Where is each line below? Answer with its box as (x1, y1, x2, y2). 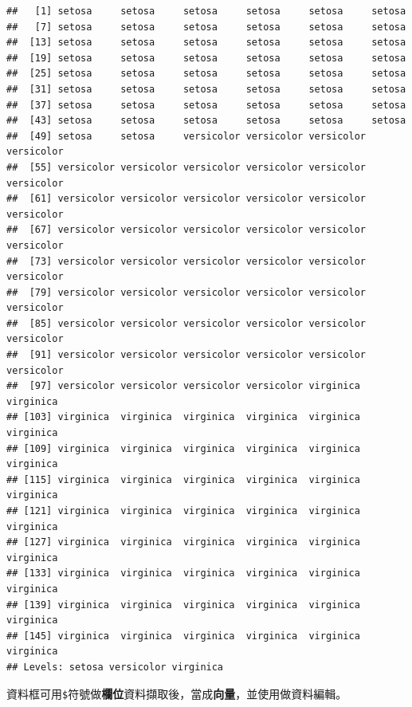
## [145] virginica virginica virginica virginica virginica (6, 630, 360, 642)
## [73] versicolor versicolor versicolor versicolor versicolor (6, 255, 367, 267)
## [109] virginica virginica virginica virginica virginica (6, 442, 360, 454)
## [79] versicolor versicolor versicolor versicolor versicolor (6, 286, 367, 298)
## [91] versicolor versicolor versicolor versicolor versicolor (6, 349, 367, 361)
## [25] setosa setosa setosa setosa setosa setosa (6, 68, 406, 80)
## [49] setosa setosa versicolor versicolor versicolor (6, 130, 367, 142)
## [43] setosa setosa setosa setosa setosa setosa (6, 115, 406, 127)
